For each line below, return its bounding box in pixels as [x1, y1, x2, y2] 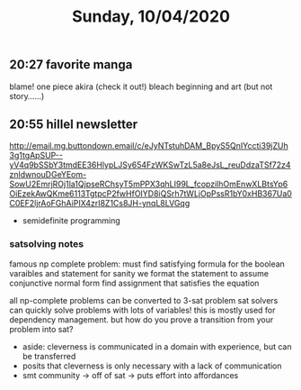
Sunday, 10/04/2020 [71, 6, 231, 27]
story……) [9, 90, 45, 101]
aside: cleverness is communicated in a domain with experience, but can [22, 340, 292, 352]
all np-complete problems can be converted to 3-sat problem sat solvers [9, 295, 279, 305]
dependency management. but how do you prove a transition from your [9, 313, 274, 325]
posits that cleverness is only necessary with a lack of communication [22, 360, 282, 371]
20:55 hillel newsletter [9, 117, 137, 132]
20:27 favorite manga [9, 57, 133, 73]
